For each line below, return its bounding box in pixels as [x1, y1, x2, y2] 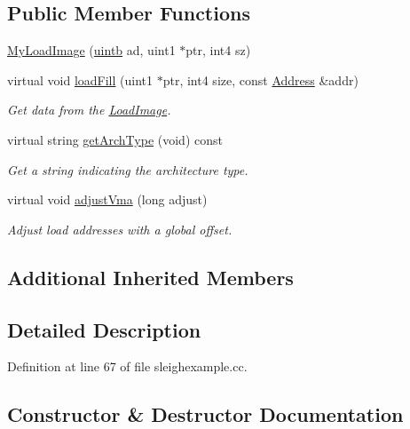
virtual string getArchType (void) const [7, 130, 223, 148]
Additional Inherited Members [7, 263, 294, 290]
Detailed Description [7, 315, 201, 343]
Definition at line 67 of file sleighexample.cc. [7, 357, 248, 376]
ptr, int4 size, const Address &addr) [162, 70, 359, 89]
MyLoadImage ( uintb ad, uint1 [7, 41, 176, 60]
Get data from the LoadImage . [7, 100, 171, 119]
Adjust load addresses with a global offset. [7, 219, 233, 238]
